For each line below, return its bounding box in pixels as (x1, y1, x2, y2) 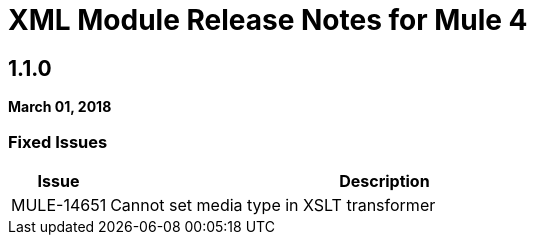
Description (339, 170, 430, 191)
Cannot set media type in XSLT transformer (110, 194, 436, 215)
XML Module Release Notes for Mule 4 (8, 3, 528, 37)
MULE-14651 (11, 194, 107, 215)
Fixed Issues (8, 131, 108, 152)
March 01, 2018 (8, 98, 112, 116)
